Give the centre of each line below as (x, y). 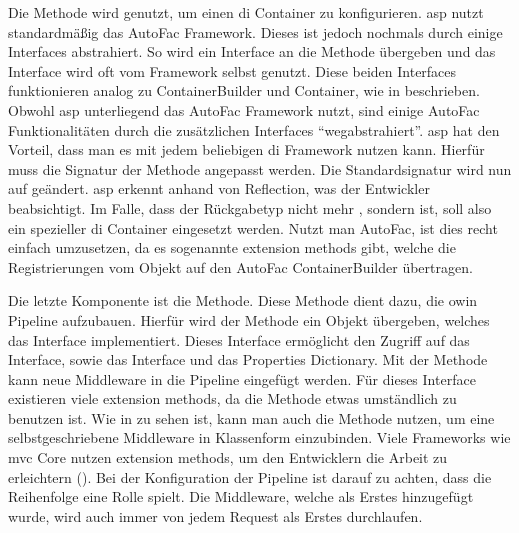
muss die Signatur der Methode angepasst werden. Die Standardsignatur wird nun (260, 168)
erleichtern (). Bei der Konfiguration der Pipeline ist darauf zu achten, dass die (250, 476)
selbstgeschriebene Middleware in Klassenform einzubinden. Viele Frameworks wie (259, 437)
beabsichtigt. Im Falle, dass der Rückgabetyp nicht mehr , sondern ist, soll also (250, 207)
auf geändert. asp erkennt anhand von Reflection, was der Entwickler (219, 188)
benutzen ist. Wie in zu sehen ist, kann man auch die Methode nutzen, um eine (251, 417)
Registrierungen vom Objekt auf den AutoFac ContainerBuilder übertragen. (240, 266)
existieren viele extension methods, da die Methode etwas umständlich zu (232, 398)
